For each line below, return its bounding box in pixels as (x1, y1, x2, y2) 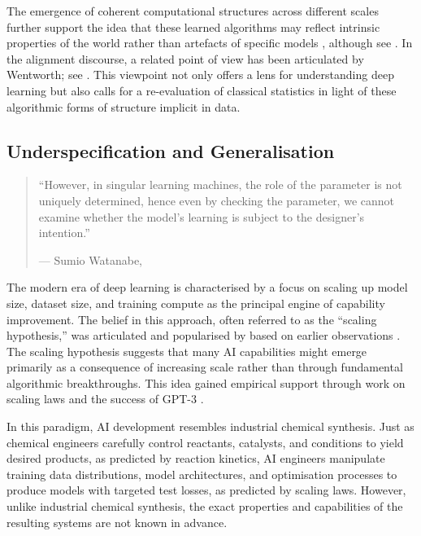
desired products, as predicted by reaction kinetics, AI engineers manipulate (7, 450, 385, 467)
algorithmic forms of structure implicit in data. (7, 98, 241, 115)
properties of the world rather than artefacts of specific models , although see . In (7, 34, 413, 51)
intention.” (38, 224, 90, 241)
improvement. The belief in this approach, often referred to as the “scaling (7, 310, 377, 327)
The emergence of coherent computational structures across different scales (7, 2, 379, 19)
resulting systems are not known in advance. (7, 513, 228, 530)
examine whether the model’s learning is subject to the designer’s (38, 208, 365, 225)
